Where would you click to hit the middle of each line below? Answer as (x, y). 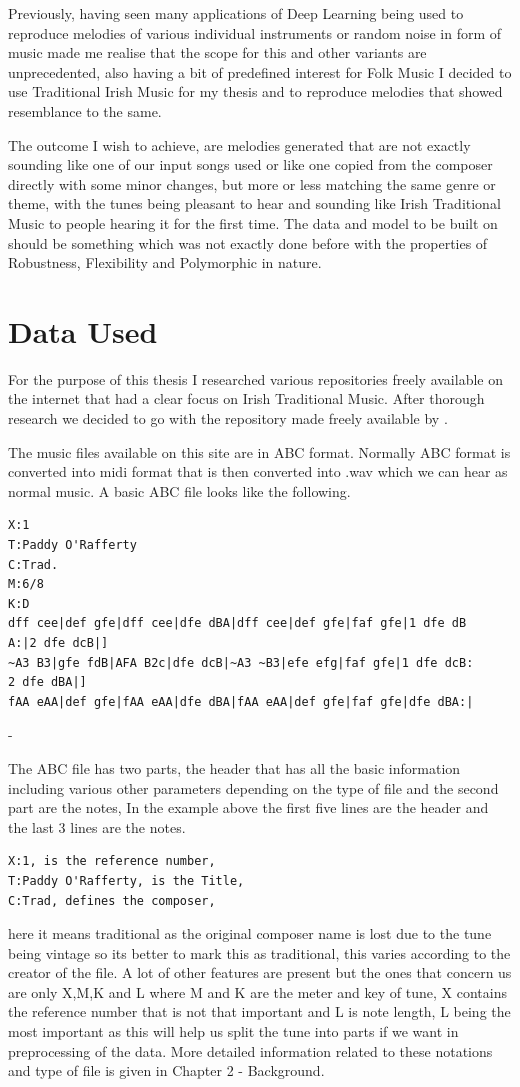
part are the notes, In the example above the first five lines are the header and (248, 807)
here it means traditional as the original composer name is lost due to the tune (250, 933)
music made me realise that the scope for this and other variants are (217, 52)
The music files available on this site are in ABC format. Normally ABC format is (259, 451)
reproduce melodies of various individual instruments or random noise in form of (255, 32)
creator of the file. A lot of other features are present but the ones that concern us (260, 972)
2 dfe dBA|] (47, 682)
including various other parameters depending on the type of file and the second (253, 787)
